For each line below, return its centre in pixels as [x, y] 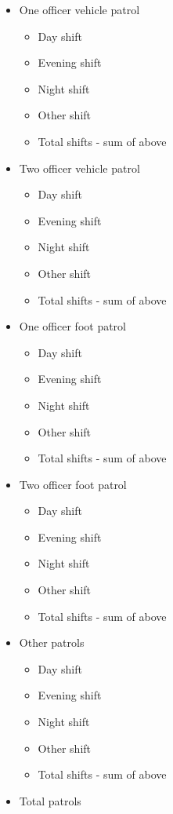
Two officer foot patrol [73, 484]
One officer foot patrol [72, 326]
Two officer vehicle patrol [79, 168]
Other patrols [52, 642]
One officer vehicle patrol [79, 9]
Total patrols [50, 800]
